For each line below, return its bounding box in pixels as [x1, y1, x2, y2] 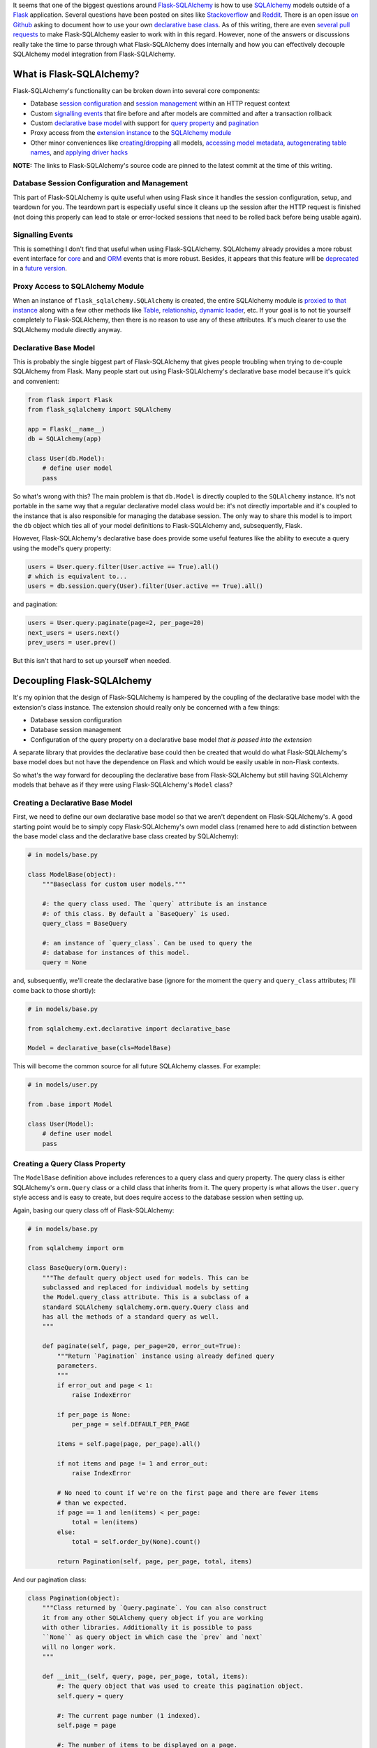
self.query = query [57, 1692, 124, 1700]
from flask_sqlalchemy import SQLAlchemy [27, 406, 172, 414]
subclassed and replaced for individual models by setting [42, 1283, 249, 1291]
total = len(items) [71, 1518, 139, 1526]
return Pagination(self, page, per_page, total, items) [57, 1557, 253, 1566]
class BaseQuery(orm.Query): [27, 1264, 128, 1272]
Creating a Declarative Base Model [13, 798, 133, 808]
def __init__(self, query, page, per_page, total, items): [42, 1672, 249, 1680]
